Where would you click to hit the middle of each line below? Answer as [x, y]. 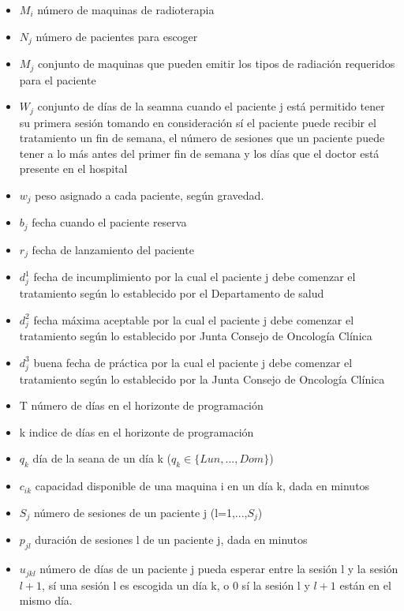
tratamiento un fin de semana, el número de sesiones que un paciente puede [202, 138]
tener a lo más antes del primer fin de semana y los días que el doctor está [199, 153]
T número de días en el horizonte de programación [141, 405]
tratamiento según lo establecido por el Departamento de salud [172, 293]
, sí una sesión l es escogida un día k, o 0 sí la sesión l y [176, 585]
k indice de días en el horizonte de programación [137, 431]
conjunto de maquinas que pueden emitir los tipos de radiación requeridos [216, 64]
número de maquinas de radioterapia [126, 9]
